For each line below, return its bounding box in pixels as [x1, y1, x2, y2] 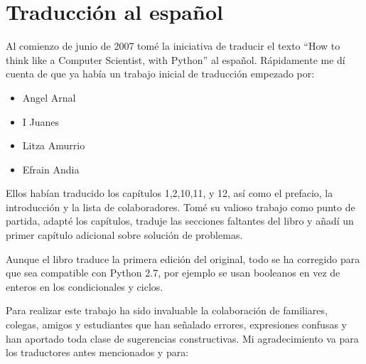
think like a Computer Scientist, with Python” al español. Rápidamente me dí [6, 52, 345, 67]
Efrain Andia [22, 161, 80, 176]
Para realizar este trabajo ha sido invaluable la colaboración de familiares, [6, 303, 328, 318]
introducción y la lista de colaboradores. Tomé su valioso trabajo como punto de [6, 199, 355, 214]
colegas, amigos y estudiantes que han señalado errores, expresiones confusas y [6, 317, 347, 332]
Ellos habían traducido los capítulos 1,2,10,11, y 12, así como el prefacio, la [6, 186, 333, 200]
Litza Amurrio [22, 138, 85, 153]
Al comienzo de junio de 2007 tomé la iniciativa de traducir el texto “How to [6, 38, 340, 53]
